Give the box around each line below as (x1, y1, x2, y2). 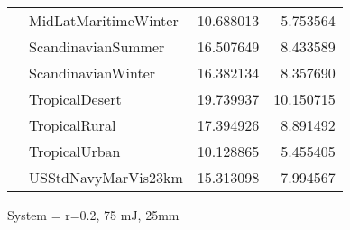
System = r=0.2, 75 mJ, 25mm (7, 206, 180, 224)
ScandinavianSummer (29, 36, 165, 57)
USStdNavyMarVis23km (29, 167, 183, 188)
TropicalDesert (29, 88, 122, 109)
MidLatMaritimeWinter (29, 10, 179, 31)
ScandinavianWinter (29, 62, 156, 83)
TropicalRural (29, 115, 116, 135)
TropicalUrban (29, 141, 121, 161)
